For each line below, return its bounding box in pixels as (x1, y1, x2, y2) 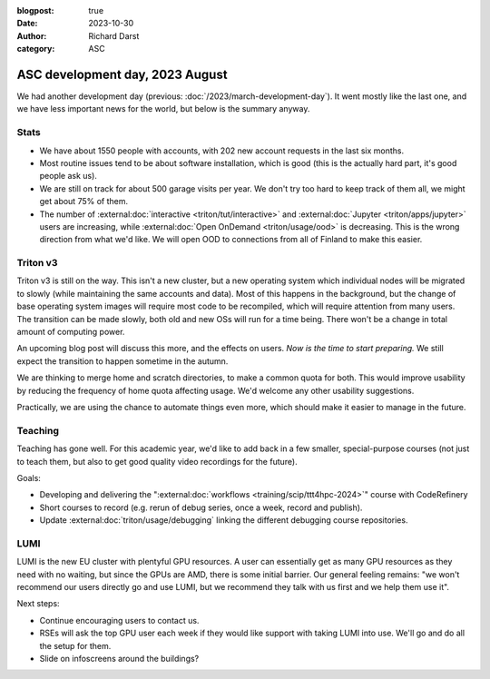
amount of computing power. (16, 327, 125, 338)
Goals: (16, 472, 41, 483)
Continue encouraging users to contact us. (39, 615, 200, 625)
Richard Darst (88, 30, 140, 41)
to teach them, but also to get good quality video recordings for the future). (16, 456, 299, 467)
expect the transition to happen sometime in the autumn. (16, 355, 229, 367)
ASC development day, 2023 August (16, 66, 228, 82)
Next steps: (16, 598, 60, 609)
